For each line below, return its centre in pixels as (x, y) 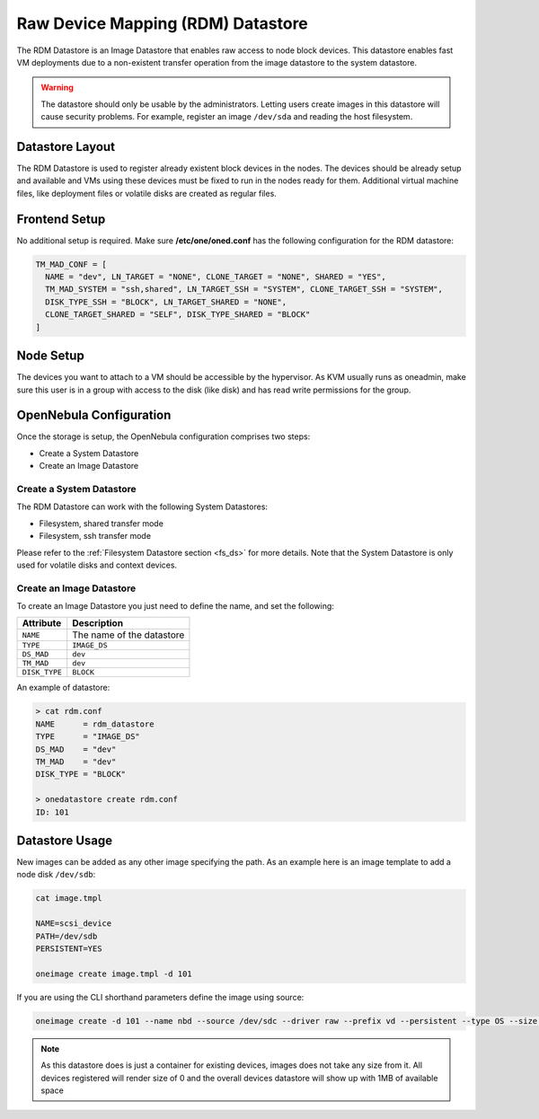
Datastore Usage (65, 840)
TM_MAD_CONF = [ (71, 264)
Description (98, 623)
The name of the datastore (128, 635)
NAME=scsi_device (74, 924)
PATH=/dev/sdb (66, 936)
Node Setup (50, 356)
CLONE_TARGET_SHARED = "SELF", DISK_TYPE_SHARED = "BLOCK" (178, 315)
